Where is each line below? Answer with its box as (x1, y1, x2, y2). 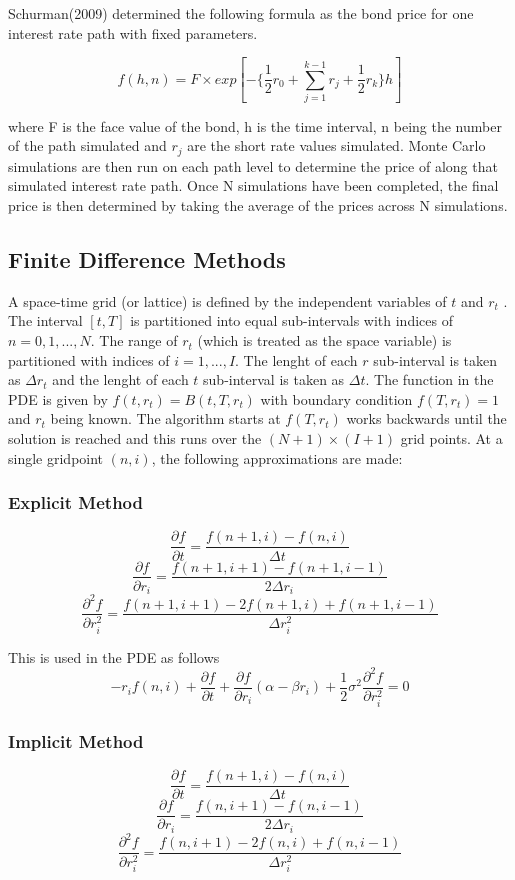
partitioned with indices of (8, 349, 170, 370)
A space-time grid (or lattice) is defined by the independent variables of (8, 290, 447, 311)
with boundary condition (260, 388, 413, 409)
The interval (8, 310, 83, 331)
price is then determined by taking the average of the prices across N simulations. (8, 195, 508, 216)
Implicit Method (8, 728, 144, 753)
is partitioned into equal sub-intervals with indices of (130, 310, 453, 331)
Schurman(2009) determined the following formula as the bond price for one (8, 3, 474, 23)
